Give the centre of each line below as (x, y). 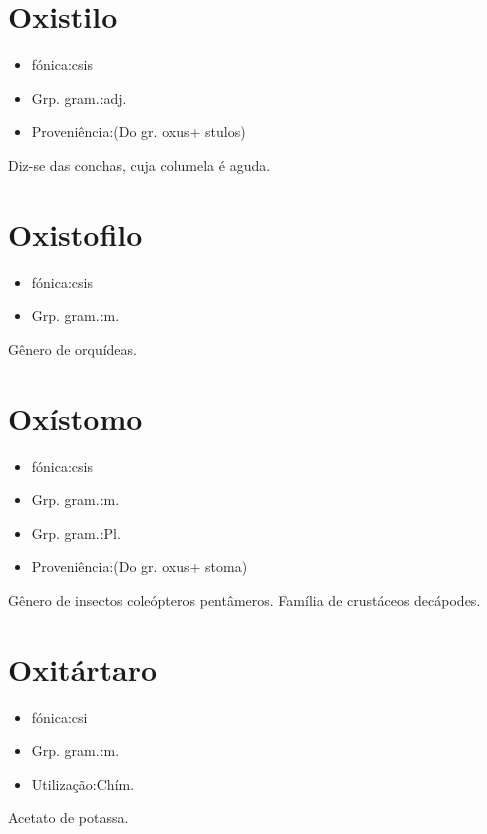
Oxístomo (75, 417)
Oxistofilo (75, 233)
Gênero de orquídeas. (72, 348)
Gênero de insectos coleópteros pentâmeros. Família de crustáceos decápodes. (244, 599)
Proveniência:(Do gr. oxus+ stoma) (139, 566)
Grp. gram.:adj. (79, 97)
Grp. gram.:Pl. (76, 532)
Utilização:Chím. (83, 783)
